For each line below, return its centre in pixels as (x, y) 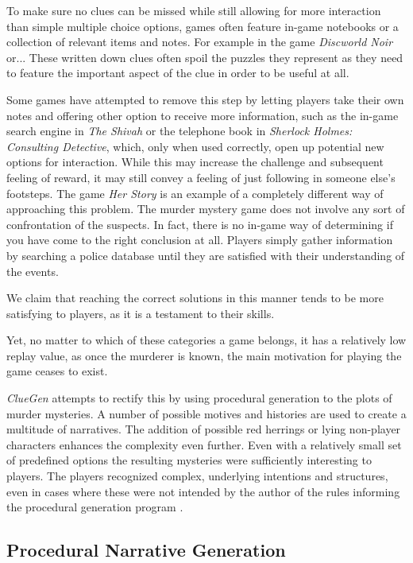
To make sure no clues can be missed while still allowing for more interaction (194, 10)
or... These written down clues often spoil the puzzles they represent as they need (205, 57)
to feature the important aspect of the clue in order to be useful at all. (178, 73)
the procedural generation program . (95, 507)
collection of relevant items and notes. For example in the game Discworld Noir (200, 42)
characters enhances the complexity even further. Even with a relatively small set (204, 444)
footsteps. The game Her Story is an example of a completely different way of (195, 193)
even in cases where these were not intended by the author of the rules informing (203, 491)
